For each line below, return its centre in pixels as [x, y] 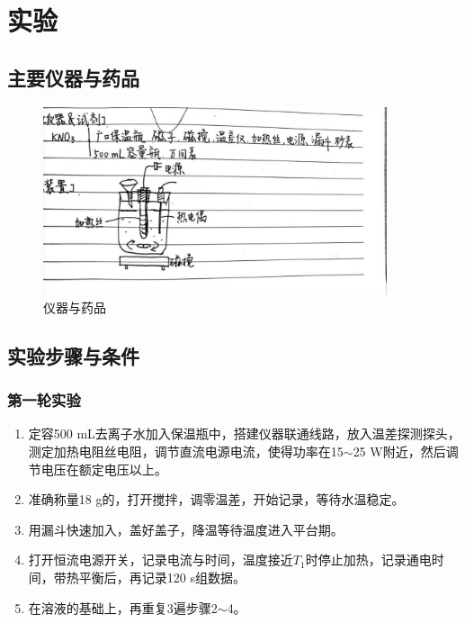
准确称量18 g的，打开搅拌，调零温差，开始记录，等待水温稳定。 [216, 499]
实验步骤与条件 [73, 355]
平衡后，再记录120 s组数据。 [162, 577]
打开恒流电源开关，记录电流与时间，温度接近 [161, 560]
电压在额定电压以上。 [104, 469]
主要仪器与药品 [73, 77]
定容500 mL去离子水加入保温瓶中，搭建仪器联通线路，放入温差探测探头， [244, 433]
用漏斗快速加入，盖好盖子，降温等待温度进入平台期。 [186, 529]
